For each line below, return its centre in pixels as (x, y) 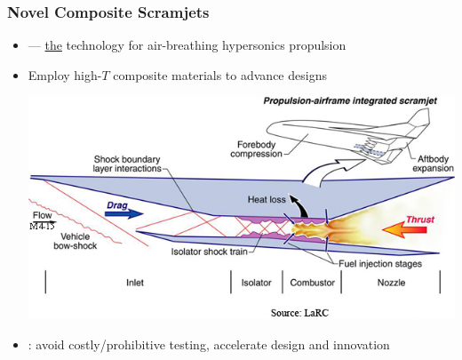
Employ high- (65, 74)
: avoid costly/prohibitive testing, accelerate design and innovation (209, 344)
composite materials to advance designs (220, 74)
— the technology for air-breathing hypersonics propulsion (187, 45)
